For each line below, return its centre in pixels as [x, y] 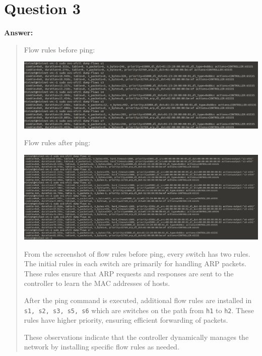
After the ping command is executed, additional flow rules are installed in [138, 300]
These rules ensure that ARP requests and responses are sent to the [129, 273]
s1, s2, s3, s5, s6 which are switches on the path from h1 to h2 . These [139, 310]
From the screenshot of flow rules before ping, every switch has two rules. [137, 253]
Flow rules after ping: [57, 142]
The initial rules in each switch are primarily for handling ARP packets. [135, 263]
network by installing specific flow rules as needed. [102, 347]
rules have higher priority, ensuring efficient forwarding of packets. [126, 320]
